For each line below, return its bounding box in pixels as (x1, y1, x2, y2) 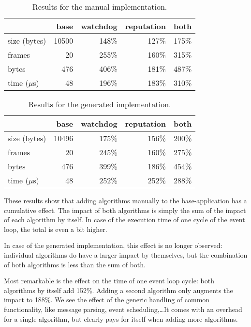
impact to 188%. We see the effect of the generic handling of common (4, 294, 210, 305)
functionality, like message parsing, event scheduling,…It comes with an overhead (4, 304, 242, 314)
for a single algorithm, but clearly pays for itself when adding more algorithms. (4, 313, 238, 324)
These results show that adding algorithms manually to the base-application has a (4, 196, 247, 205)
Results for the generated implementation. (28, 98, 171, 110)
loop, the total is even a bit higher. (4, 224, 107, 234)
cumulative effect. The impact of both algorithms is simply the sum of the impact (4, 205, 246, 215)
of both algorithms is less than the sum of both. (4, 259, 146, 269)
